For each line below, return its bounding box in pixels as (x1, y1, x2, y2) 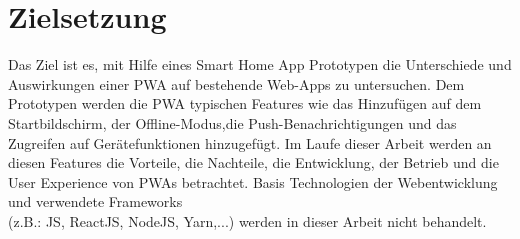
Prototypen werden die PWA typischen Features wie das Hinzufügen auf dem (8, 93, 482, 114)
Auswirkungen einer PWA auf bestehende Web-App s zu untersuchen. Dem (8, 73, 465, 94)
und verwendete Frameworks (8, 191, 183, 212)
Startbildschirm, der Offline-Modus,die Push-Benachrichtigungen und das (8, 112, 457, 133)
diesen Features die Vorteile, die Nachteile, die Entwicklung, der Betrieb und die (8, 152, 499, 173)
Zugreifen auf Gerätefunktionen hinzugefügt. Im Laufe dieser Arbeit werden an (8, 132, 492, 153)
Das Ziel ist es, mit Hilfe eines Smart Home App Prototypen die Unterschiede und (8, 54, 512, 75)
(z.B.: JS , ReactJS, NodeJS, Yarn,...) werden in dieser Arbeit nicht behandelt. (8, 210, 487, 231)
